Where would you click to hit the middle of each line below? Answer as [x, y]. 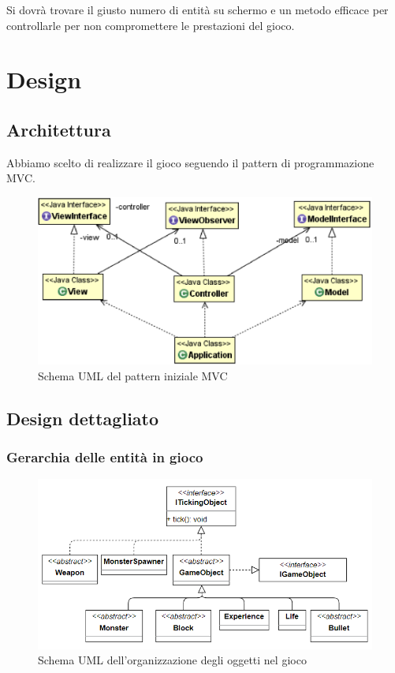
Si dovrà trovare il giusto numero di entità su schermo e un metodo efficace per [197, 9]
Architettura [59, 129]
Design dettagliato [83, 418]
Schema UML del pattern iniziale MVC [133, 375]
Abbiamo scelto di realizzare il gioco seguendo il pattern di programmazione [190, 162]
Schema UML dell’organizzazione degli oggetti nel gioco [172, 660]
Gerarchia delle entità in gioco [105, 456]
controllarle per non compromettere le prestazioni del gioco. [151, 25]
